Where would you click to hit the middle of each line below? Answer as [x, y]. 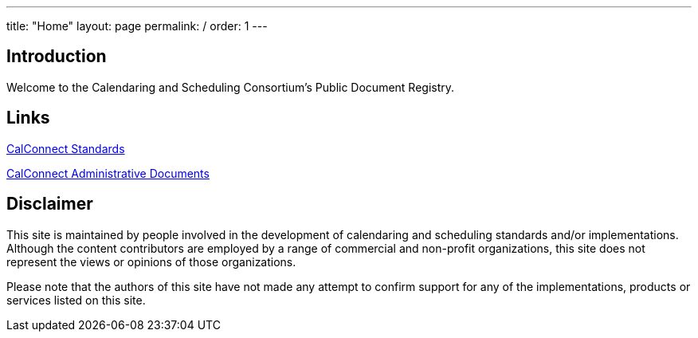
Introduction [57, 57]
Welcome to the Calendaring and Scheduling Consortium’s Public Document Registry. [231, 87]
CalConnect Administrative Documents [108, 173]
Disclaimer [50, 204]
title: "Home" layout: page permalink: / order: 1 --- [137, 26]
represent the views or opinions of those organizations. [151, 261]
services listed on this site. [76, 300]
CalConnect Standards [66, 148]
